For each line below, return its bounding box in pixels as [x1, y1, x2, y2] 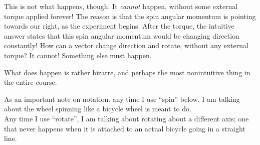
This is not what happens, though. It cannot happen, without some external [4, 1, 238, 11]
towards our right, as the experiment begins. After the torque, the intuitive [4, 21, 234, 31]
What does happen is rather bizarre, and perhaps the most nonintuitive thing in [4, 67, 250, 77]
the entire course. [4, 77, 57, 87]
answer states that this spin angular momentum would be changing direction [4, 30, 239, 41]
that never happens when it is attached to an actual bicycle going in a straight [4, 123, 245, 133]
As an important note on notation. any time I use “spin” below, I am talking [4, 93, 240, 104]
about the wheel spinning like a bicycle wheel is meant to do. [4, 103, 191, 114]
